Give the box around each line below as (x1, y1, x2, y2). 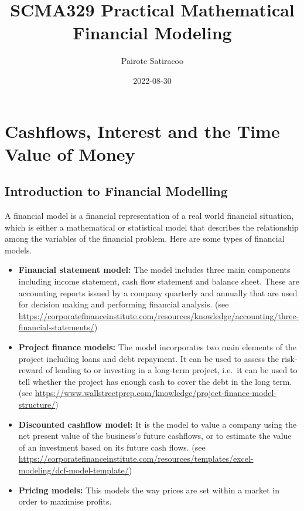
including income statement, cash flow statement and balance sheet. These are (18, 275, 299, 287)
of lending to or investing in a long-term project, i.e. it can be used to (46, 364, 298, 376)
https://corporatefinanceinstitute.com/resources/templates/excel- (18, 452, 254, 465)
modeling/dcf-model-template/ (18, 463, 129, 476)
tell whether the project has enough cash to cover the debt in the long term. (18, 375, 292, 387)
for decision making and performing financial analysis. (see (18, 298, 229, 310)
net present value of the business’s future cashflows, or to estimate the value (18, 429, 292, 442)
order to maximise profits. (18, 495, 112, 507)
